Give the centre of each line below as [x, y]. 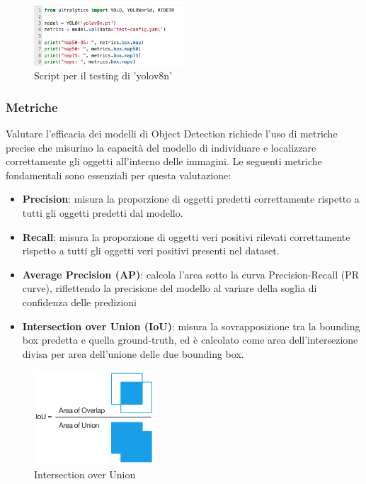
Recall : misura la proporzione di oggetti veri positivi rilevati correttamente [186, 236]
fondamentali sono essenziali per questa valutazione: [119, 175]
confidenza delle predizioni [79, 302]
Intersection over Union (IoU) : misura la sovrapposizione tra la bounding [191, 326]
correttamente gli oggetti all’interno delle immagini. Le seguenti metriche [164, 161]
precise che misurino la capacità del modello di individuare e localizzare [161, 147]
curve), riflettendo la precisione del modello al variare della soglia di [170, 288]
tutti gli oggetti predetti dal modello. [103, 213]
